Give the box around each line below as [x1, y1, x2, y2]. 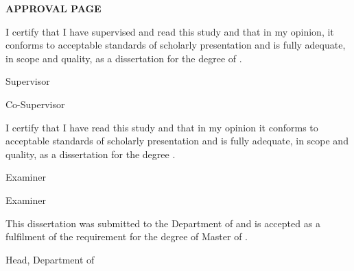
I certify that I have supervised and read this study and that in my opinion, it [5, 24, 334, 38]
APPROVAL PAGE [5, 1, 102, 15]
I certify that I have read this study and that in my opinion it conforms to [5, 120, 318, 134]
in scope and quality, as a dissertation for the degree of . [5, 51, 242, 65]
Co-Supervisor [5, 96, 65, 111]
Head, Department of [5, 252, 95, 266]
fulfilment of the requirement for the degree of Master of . [5, 229, 248, 244]
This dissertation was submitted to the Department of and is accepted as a [5, 216, 320, 230]
